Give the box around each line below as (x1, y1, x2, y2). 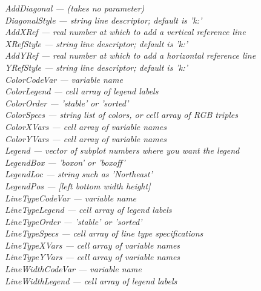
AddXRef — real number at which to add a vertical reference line (5, 25, 246, 38)
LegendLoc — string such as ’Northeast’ (5, 168, 153, 180)
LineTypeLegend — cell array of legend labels (5, 203, 172, 216)
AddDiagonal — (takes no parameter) (5, 2, 145, 14)
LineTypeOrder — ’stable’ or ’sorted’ (5, 215, 142, 227)
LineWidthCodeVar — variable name (5, 263, 142, 275)
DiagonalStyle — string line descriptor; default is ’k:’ (5, 13, 202, 26)
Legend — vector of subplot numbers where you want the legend (5, 144, 240, 157)
